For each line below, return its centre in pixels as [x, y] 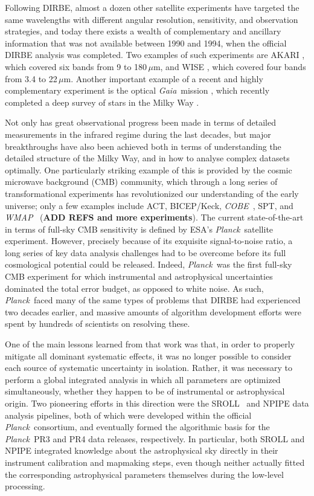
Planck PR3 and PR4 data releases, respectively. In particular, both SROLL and [155, 438]
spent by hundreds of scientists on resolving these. [98, 324]
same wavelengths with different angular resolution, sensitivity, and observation [152, 19]
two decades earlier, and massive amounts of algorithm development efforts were [153, 311]
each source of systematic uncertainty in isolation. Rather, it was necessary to [149, 368]
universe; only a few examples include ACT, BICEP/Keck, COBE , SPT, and [149, 205]
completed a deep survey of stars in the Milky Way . [102, 102]
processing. [25, 486]
